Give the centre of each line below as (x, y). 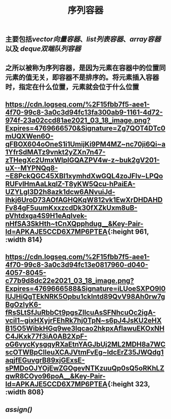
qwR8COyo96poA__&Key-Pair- (55, 376)
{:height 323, (129, 384)
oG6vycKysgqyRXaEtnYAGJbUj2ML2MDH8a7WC (85, 344)
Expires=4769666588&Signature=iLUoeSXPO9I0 (85, 289)
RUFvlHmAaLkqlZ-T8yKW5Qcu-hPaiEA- (70, 184)
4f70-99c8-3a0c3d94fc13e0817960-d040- (77, 265)
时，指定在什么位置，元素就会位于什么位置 (72, 87)
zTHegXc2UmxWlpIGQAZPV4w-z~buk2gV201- (83, 160)
